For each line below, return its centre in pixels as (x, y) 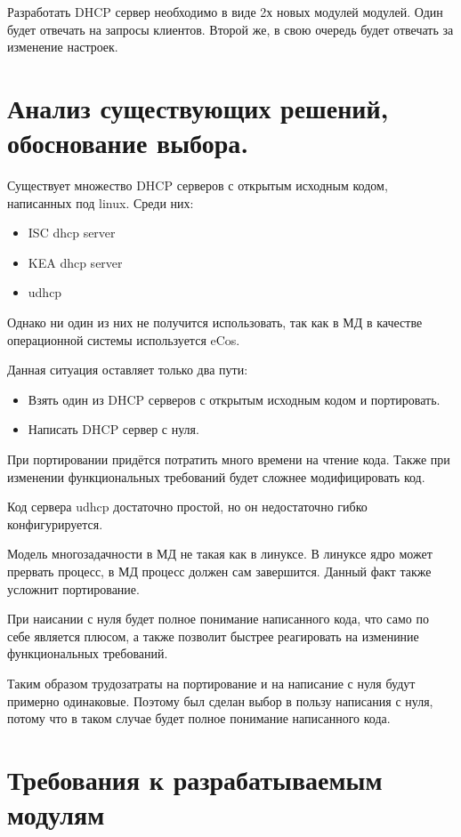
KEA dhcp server (75, 262)
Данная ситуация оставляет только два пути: (128, 370)
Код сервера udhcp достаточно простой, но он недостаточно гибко (187, 507)
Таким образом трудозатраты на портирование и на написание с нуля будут (211, 683)
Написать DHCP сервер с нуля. (113, 429)
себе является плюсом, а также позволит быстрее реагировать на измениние (213, 636)
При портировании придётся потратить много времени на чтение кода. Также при (229, 459)
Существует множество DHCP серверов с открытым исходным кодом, (198, 185)
